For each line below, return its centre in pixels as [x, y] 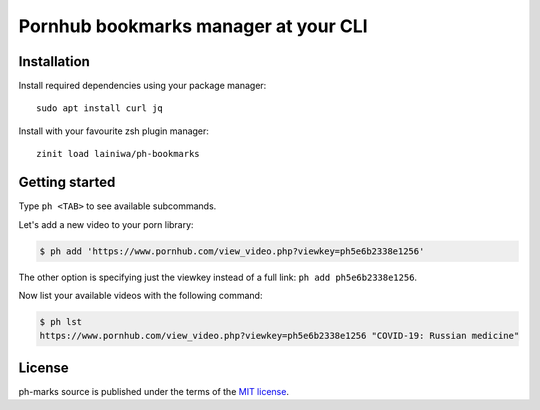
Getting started [67, 182]
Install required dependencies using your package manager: [142, 86]
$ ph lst [61, 321]
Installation [54, 61]
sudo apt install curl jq [100, 108]
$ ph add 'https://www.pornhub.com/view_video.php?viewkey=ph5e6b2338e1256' [232, 251]
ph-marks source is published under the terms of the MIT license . [154, 391]
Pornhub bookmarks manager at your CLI [193, 26]
